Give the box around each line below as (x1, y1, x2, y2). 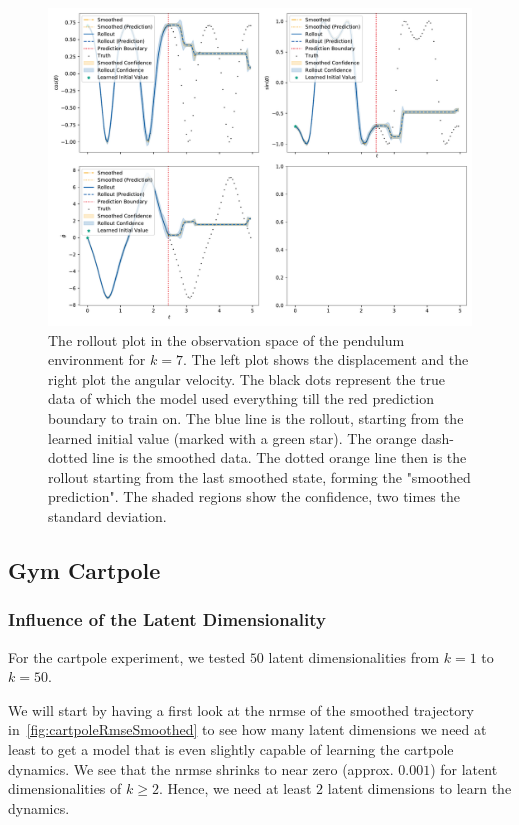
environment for (48, 349, 146, 370)
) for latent (430, 758, 498, 779)
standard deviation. (48, 505, 167, 526)
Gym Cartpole (8, 554, 161, 585)
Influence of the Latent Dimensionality (8, 607, 326, 632)
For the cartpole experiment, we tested (8, 646, 246, 667)
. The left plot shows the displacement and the (182, 349, 469, 370)
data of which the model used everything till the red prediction (48, 388, 434, 409)
